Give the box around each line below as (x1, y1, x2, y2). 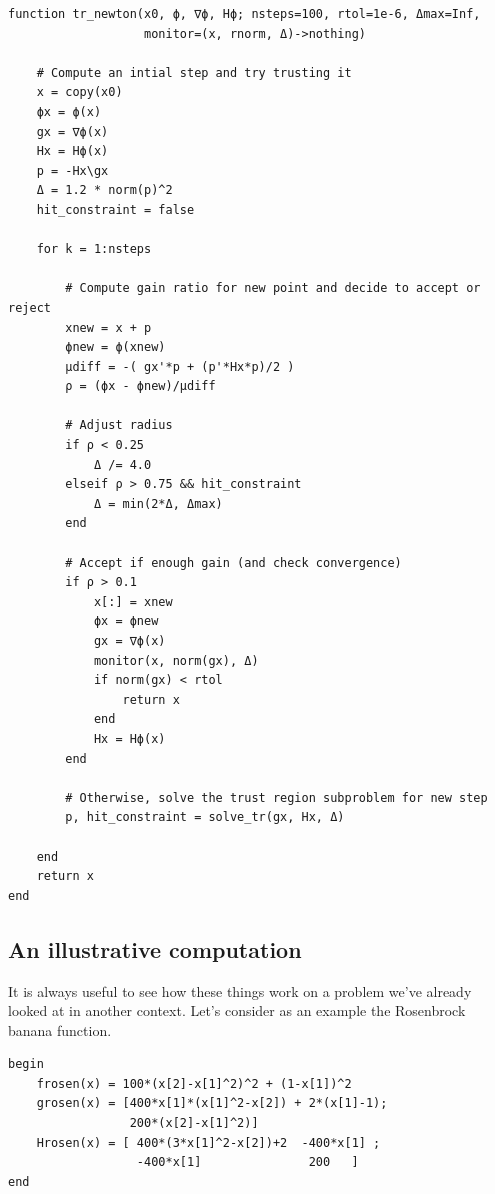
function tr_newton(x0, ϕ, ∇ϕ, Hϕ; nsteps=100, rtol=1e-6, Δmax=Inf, (8, 7, 481, 21)
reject (8, 300, 51, 315)
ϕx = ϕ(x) (36, 104, 102, 119)
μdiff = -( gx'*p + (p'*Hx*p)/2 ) (65, 359, 295, 374)
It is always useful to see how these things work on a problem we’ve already (8, 980, 472, 1001)
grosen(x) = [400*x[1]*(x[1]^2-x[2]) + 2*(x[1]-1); (36, 1096, 388, 1111)
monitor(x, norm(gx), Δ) (93, 653, 259, 668)
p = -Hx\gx (36, 163, 109, 178)
